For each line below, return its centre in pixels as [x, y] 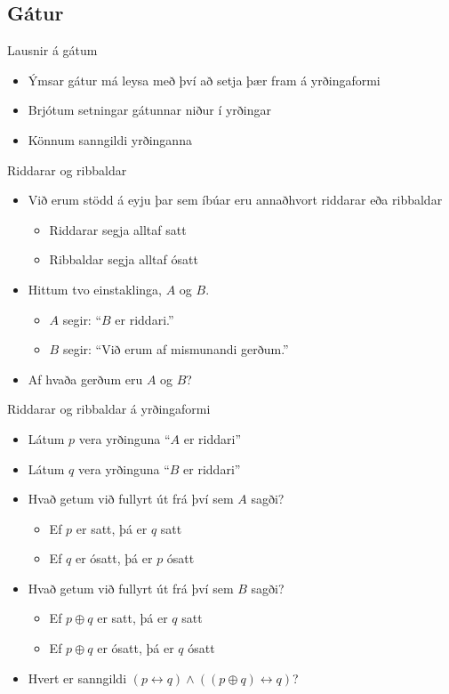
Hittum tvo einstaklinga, [95, 289]
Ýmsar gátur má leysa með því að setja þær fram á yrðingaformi [204, 80]
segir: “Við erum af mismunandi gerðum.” [176, 349]
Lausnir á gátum [52, 50]
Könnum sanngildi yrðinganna [110, 139]
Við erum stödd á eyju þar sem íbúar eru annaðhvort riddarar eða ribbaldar [235, 200]
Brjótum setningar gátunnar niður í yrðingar [149, 110]
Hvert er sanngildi [77, 678]
